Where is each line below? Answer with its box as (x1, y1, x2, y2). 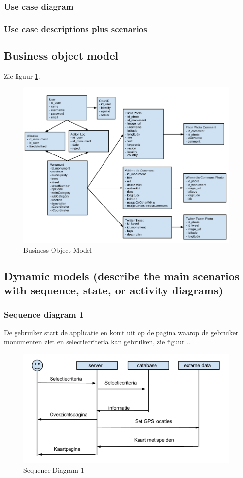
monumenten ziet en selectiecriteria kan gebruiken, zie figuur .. (4, 337, 191, 347)
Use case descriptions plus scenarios (4, 22, 147, 34)
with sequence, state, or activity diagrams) (4, 283, 223, 298)
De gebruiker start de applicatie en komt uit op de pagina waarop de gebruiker (4, 327, 239, 337)
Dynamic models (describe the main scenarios (4, 268, 240, 283)
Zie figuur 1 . (4, 70, 40, 81)
